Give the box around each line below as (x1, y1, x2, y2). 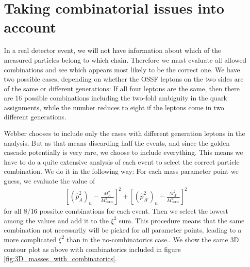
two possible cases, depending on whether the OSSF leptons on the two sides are (4, 74, 244, 84)
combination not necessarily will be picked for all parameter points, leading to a (4, 225, 242, 235)
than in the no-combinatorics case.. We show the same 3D (67, 234, 239, 244)
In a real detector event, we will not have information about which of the (4, 45, 221, 55)
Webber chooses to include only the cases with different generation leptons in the (4, 128, 245, 138)
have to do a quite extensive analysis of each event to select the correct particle (4, 156, 240, 167)
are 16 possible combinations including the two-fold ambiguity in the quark (4, 93, 228, 103)
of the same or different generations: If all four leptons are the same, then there (4, 83, 240, 93)
